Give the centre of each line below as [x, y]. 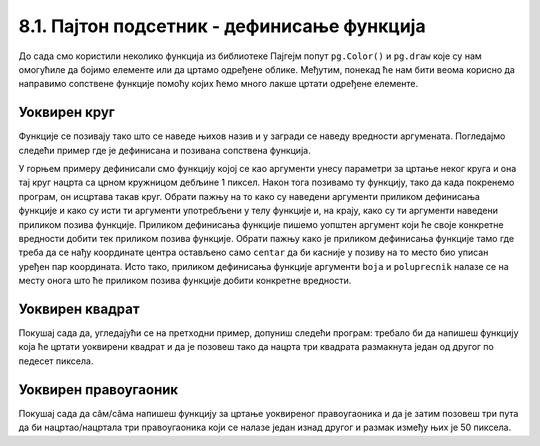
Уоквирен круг [66, 112]
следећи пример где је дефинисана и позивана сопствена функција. [164, 150]
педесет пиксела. [56, 361]
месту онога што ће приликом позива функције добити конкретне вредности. [185, 281]
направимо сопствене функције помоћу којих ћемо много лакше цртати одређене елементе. [218, 84]
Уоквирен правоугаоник [98, 389]
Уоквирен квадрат [79, 308]
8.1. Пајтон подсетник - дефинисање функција [222, 26]
